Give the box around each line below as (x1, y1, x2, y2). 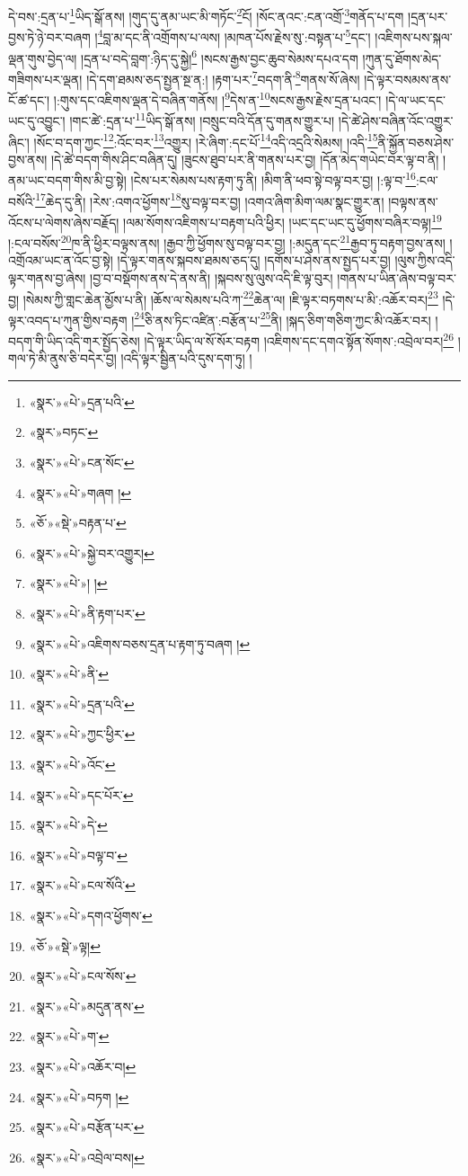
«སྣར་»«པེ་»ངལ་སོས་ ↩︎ (29, 967, 137, 985)
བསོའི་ (8, 192, 36, 210)
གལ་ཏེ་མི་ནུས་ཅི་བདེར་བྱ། (8, 349, 117, 368)
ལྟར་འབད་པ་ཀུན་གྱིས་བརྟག (8, 310, 128, 329)
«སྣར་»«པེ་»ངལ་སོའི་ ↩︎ (29, 876, 136, 895)
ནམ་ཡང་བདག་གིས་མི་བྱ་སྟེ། (8, 171, 127, 189)
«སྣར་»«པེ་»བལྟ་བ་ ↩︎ (29, 845, 128, 864)
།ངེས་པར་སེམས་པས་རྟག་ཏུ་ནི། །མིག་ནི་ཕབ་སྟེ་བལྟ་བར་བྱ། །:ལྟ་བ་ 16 (130, 168, 416, 189)
